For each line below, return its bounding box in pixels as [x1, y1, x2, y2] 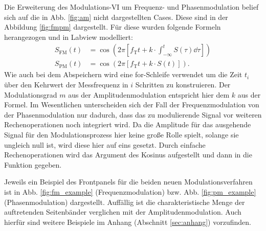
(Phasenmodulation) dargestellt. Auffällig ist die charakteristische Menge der [4, 196, 245, 207]
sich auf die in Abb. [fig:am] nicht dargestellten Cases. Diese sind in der [4, 11, 228, 22]
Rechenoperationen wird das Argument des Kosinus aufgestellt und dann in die [4, 149, 252, 160]
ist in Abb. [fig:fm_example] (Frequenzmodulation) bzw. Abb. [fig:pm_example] [4, 186, 256, 197]
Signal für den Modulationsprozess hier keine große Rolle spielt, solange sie [4, 129, 239, 140]
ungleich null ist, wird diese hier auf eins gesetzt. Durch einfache [4, 139, 206, 150]
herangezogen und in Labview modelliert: [4, 31, 133, 42]
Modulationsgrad [4, 89, 57, 100]
